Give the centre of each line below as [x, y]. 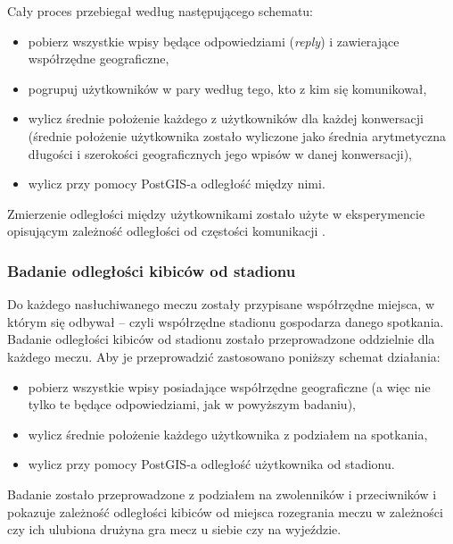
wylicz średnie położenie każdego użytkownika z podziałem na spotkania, [228, 434]
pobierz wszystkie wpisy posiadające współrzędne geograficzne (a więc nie [229, 386]
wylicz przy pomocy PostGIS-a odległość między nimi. [177, 184]
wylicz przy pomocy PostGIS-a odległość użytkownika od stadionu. [211, 464]
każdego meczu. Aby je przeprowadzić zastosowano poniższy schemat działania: [224, 356]
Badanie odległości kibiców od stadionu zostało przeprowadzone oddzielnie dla [221, 339]
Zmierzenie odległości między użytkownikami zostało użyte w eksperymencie [216, 213]
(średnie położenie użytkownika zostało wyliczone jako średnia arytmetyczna [237, 135]
